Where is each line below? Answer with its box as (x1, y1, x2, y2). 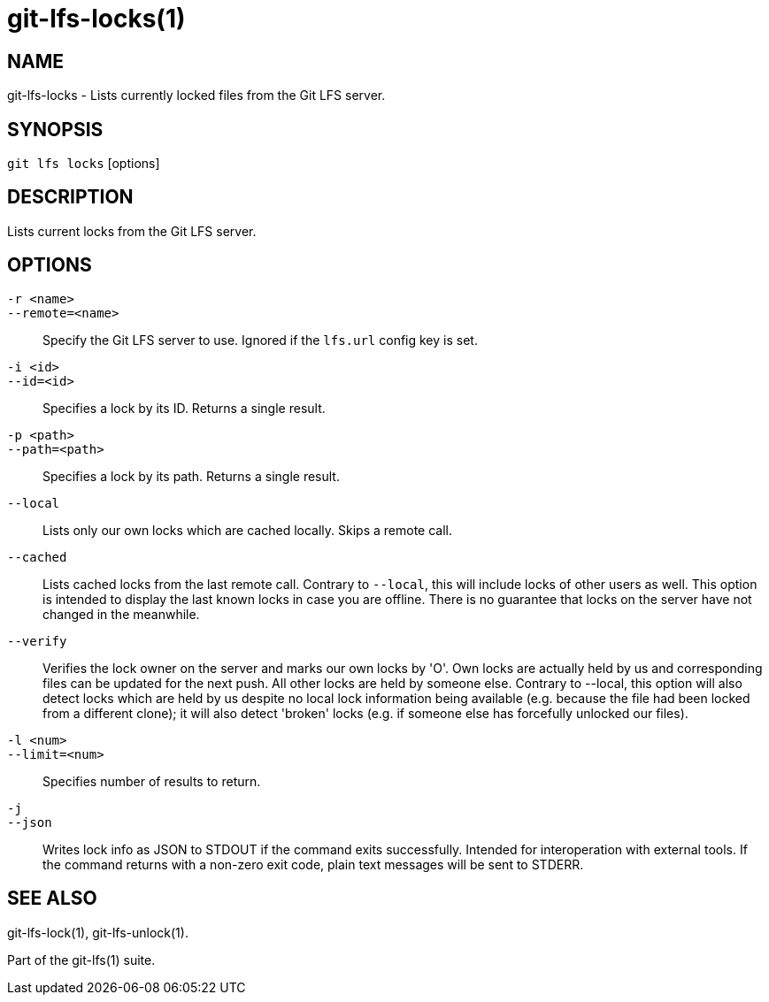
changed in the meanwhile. (42, 606, 200, 622)
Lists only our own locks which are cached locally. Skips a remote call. (42, 522, 452, 538)
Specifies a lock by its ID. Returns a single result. (42, 400, 326, 416)
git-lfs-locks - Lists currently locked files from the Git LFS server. (7, 88, 386, 103)
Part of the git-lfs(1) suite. (7, 952, 156, 968)
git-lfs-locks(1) (7, 4, 186, 34)
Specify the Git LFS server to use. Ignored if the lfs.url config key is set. (42, 332, 478, 348)
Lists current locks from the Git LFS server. (7, 223, 257, 239)
